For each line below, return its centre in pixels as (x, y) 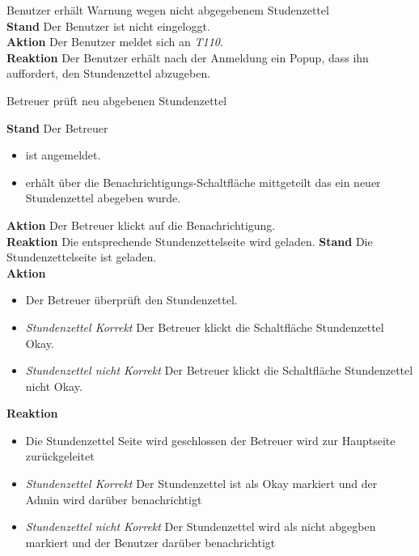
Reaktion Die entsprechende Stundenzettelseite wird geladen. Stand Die (190, 241)
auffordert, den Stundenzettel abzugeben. (109, 73)
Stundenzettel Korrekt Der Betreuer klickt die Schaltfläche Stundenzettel (205, 327)
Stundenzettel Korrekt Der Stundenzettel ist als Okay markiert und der (201, 484)
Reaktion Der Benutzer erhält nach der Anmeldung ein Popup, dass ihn (188, 57)
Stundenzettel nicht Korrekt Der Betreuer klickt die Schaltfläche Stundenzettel (219, 370)
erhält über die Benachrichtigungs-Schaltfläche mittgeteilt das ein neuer (203, 182)
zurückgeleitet (60, 456)
